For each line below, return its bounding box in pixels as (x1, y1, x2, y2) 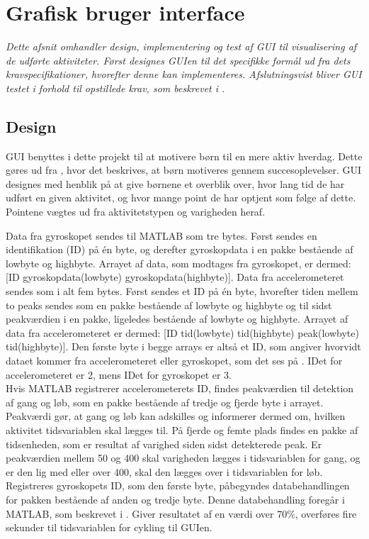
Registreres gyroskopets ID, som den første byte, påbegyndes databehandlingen (6, 478, 350, 493)
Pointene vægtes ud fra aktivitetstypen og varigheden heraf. (6, 204, 266, 219)
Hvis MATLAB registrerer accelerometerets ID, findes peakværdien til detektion (6, 381, 354, 396)
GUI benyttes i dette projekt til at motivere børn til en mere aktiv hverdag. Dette (6, 148, 363, 163)
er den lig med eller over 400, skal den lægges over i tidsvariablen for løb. (6, 464, 323, 479)
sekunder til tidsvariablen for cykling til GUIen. (6, 520, 212, 535)
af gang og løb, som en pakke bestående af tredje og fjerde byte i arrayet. (6, 394, 324, 409)
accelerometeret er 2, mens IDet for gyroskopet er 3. (6, 367, 232, 382)
